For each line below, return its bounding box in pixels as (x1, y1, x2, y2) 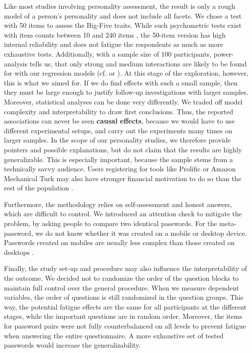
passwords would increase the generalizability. (4, 340, 141, 350)
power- (213, 48, 234, 59)
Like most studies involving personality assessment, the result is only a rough (4, 1, 235, 11)
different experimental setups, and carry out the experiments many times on (4, 125, 232, 135)
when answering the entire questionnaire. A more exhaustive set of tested (4, 330, 224, 340)
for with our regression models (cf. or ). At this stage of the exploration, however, (4, 68, 249, 78)
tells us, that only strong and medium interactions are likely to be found (29, 58, 247, 68)
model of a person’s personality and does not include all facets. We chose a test (4, 10, 242, 21)
